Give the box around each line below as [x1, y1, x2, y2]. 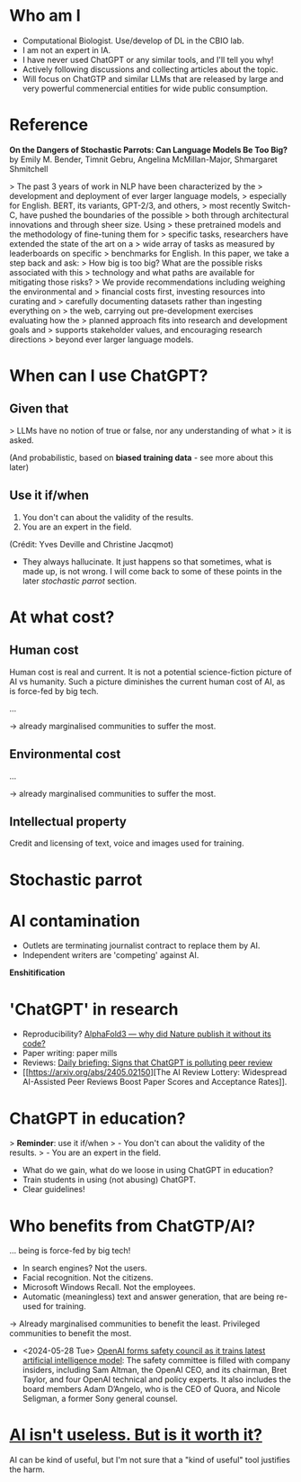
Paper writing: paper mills [22, 1048, 118, 1059]
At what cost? [9, 607, 115, 627]
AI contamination [9, 910, 141, 931]
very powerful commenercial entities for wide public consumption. [22, 83, 269, 94]
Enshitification [9, 967, 66, 978]
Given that [9, 402, 69, 417]
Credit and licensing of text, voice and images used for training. [9, 838, 244, 849]
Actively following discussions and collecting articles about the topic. [22, 64, 279, 75]
